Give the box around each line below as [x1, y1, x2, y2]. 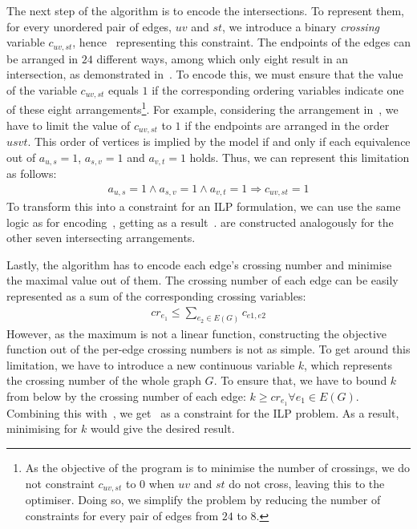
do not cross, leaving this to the [229, 474, 385, 491]
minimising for [6, 420, 78, 437]
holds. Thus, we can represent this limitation [189, 148, 410, 165]
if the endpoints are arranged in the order [184, 116, 390, 133]
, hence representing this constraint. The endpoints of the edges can [72, 34, 411, 50]
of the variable [6, 81, 77, 98]
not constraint [25, 474, 95, 491]
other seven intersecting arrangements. [6, 229, 196, 246]
